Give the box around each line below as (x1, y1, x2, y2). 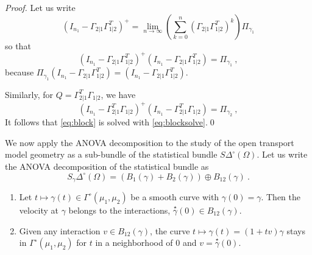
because (5, 66, 34, 79)
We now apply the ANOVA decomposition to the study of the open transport (5, 136, 294, 148)
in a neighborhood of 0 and (95, 236, 197, 249)
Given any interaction (19, 224, 101, 237)
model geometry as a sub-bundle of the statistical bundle (5, 148, 218, 161)
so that (5, 39, 31, 52)
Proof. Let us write (5, 1, 76, 13)
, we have (101, 88, 136, 100)
